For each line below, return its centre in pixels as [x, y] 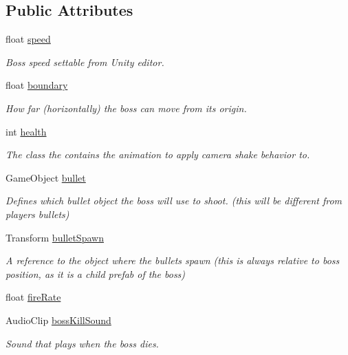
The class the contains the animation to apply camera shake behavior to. [158, 154]
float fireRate [33, 297]
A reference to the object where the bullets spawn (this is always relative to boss [173, 260]
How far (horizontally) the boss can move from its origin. [126, 108]
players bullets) [37, 214]
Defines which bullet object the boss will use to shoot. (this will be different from [174, 201]
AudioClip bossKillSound [58, 320]
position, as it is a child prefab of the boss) [96, 273]
